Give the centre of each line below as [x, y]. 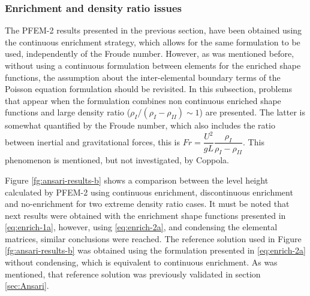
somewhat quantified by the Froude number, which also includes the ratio [140, 125]
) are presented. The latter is [252, 112]
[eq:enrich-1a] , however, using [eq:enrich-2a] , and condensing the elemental [141, 227]
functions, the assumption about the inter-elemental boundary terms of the [143, 77]
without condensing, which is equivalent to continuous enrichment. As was [141, 262]
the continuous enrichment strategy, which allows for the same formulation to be [153, 42]
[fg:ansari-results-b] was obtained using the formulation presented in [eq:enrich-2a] [155, 250]
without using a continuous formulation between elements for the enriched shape [153, 65]
